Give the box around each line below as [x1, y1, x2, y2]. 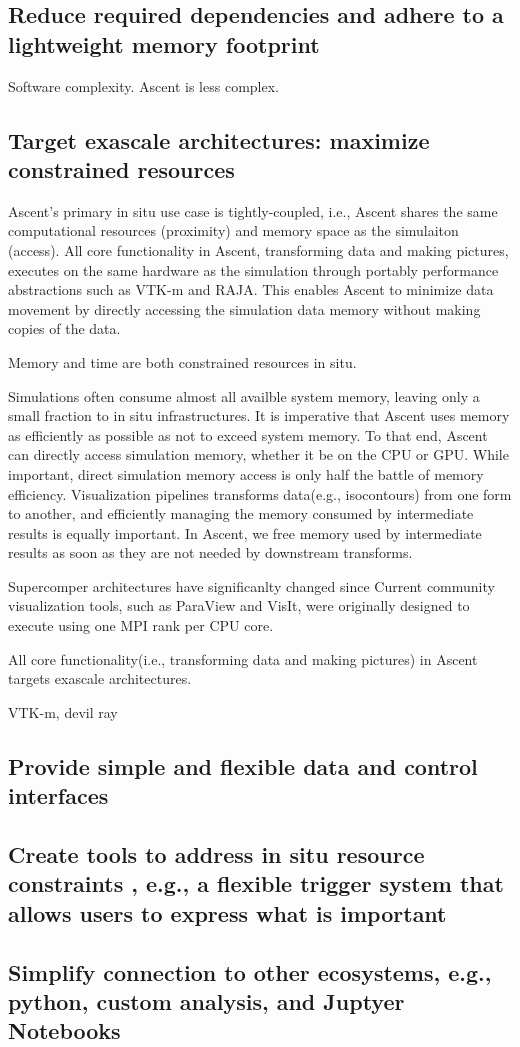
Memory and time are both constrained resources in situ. [8, 351, 357, 372]
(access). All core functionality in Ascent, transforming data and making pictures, [8, 239, 509, 260]
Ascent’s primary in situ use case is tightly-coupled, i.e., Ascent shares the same [8, 200, 498, 221]
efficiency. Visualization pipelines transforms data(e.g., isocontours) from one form [8, 483, 512, 504]
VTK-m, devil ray [8, 701, 118, 722]
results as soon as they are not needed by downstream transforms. [8, 542, 413, 563]
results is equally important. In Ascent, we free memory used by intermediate [8, 522, 482, 543]
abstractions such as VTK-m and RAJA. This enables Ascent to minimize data [8, 279, 494, 300]
